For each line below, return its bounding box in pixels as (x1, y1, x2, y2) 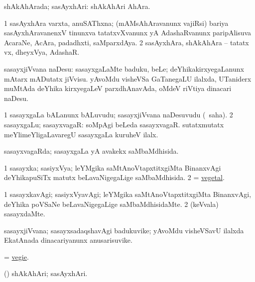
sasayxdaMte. (4, 208, 45, 219)
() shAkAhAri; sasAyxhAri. (4, 268, 88, 279)
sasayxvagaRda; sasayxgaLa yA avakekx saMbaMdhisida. (4, 146, 179, 156)
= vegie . (4, 251, 29, 262)
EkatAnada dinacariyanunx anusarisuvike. (4, 235, 132, 245)
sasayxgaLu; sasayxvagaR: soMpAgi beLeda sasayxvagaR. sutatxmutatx (4, 119, 224, 129)
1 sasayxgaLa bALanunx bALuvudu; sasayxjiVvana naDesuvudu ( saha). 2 (4, 109, 233, 120)
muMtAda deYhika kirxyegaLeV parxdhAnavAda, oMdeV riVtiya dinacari (4, 83, 232, 94)
